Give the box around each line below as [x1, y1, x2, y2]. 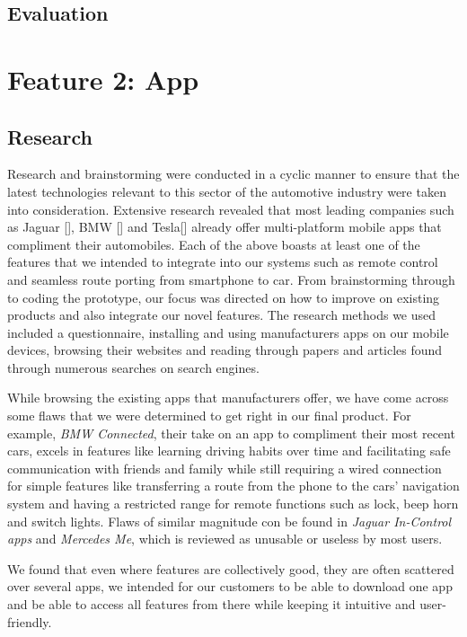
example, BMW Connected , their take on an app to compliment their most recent [7, 423, 455, 442]
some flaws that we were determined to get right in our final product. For [7, 406, 411, 425]
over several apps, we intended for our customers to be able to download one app [7, 577, 453, 596]
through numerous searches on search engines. [7, 358, 260, 376]
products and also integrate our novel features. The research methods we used [7, 305, 436, 324]
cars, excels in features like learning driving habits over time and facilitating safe [7, 441, 451, 460]
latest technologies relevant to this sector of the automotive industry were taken [7, 181, 446, 200]
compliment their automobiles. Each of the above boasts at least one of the [7, 234, 420, 253]
